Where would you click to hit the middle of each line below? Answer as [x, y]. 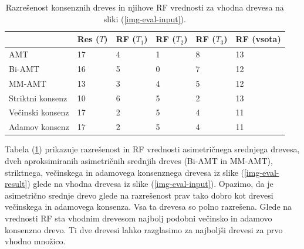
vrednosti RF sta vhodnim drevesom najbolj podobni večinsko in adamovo [139, 218]
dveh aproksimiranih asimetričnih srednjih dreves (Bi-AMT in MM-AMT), [139, 160]
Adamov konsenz [39, 127]
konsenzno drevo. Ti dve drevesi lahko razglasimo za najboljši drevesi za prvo [144, 229]
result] [16, 184]
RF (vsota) [258, 39]
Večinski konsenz [39, 112]
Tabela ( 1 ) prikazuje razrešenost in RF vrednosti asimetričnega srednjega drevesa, [152, 149]
